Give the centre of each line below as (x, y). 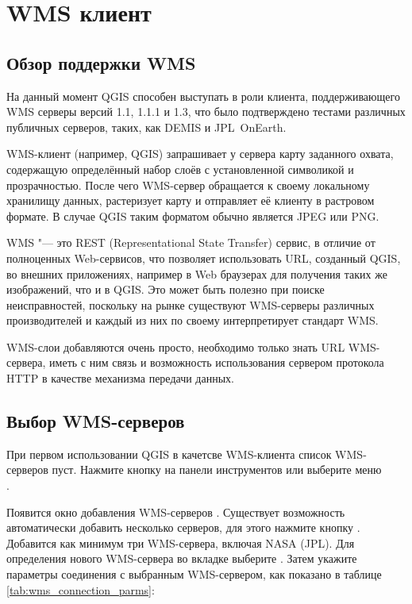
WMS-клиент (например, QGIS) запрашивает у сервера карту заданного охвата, (200, 154)
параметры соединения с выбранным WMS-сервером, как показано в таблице (194, 574)
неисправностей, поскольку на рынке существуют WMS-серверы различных (191, 304)
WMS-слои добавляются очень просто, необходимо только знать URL (176, 346)
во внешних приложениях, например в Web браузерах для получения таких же (197, 273)
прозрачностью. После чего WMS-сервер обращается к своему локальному (188, 185)
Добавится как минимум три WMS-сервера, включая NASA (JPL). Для (181, 542)
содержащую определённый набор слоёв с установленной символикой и (180, 169)
